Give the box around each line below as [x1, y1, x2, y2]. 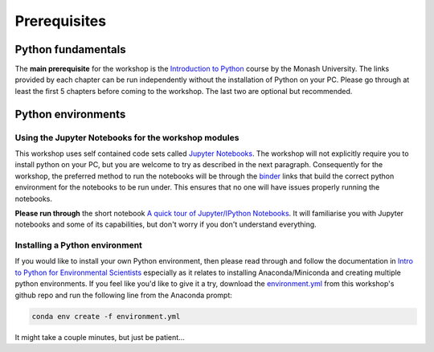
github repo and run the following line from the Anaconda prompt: [14, 290, 233, 300]
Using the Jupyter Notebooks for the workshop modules [14, 132, 240, 143]
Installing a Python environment [14, 239, 142, 251]
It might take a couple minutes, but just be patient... [14, 332, 185, 342]
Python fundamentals [14, 43, 126, 56]
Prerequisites [14, 12, 107, 30]
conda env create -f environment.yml [31, 312, 181, 321]
